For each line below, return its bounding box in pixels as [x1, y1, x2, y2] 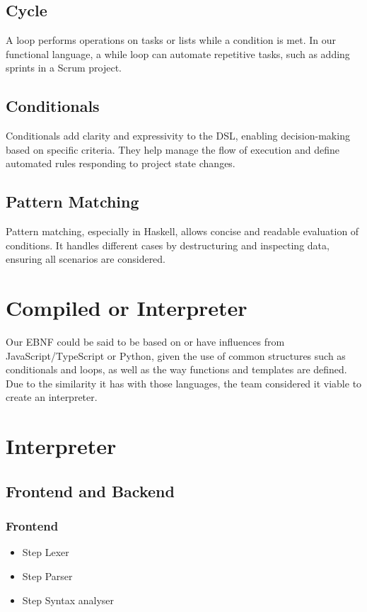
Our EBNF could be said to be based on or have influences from [6, 334, 285, 349]
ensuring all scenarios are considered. [6, 251, 166, 266]
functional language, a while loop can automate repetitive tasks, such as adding [6, 46, 350, 61]
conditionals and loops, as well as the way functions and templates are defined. [6, 362, 347, 377]
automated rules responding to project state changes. [6, 156, 235, 171]
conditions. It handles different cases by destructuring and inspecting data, [6, 237, 330, 252]
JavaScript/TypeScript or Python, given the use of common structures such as [6, 348, 346, 363]
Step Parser [22, 569, 73, 584]
